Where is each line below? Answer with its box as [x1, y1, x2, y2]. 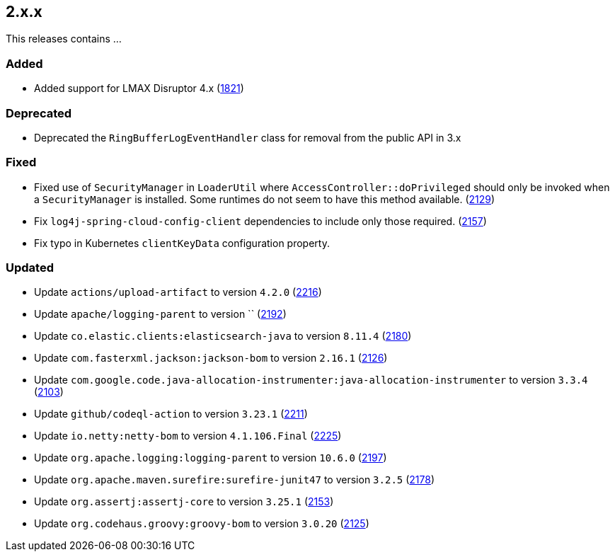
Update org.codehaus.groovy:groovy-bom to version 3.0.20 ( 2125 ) [34, 517, 369, 530]
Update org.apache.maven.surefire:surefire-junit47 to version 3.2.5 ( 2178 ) [34, 473, 435, 486]
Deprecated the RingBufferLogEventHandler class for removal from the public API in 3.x [34, 131, 461, 144]
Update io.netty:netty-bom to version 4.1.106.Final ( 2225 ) [34, 430, 342, 442]
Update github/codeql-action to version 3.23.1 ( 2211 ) [34, 408, 308, 420]
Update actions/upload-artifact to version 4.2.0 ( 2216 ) [34, 286, 322, 299]
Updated [6, 260, 54, 275]
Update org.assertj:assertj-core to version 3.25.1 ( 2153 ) [34, 495, 334, 508]
